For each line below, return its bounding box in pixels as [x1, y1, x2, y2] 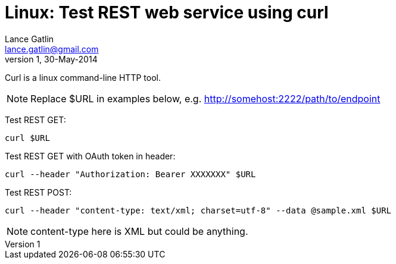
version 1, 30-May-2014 [5, 54, 98, 64]
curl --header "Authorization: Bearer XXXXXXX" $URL [5, 169, 256, 179]
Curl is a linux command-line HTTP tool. [5, 72, 161, 83]
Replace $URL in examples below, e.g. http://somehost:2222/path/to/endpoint [30, 92, 381, 105]
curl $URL [5, 133, 50, 143]
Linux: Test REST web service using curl [5, 2, 329, 23]
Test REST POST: [5, 187, 72, 197]
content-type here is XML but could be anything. [30, 225, 248, 237]
